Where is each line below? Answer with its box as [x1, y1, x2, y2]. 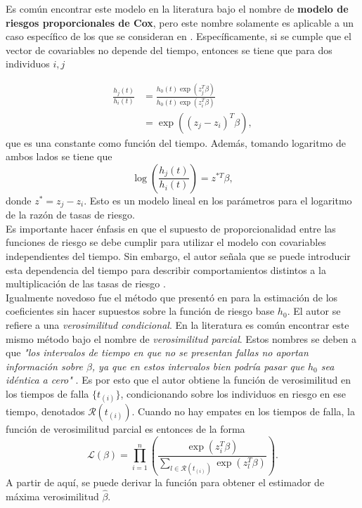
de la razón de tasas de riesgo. [6, 207, 135, 222]
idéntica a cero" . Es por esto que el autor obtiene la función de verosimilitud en [6, 372, 351, 387]
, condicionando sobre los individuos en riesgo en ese [120, 386, 346, 401]
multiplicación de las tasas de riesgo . [6, 276, 166, 291]
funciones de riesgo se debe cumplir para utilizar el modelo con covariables [6, 235, 326, 249]
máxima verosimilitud [6, 488, 99, 503]
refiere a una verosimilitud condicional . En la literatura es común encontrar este [6, 318, 349, 332]
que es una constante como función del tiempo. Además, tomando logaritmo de [6, 135, 347, 150]
